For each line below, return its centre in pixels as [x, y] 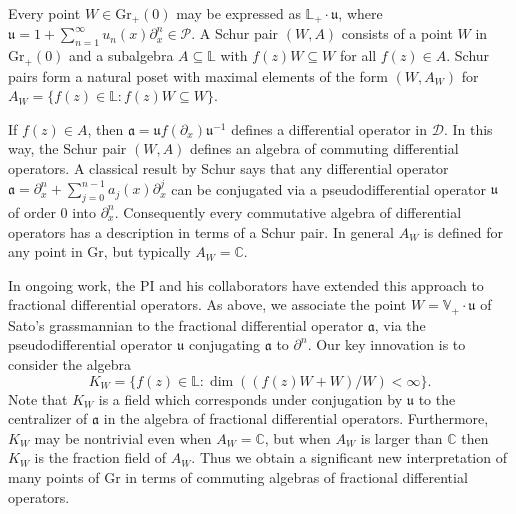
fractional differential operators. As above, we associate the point [207, 304]
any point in [45, 251]
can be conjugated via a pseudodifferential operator [329, 188]
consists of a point [397, 33]
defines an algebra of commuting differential [324, 148]
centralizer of [48, 418]
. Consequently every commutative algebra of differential [288, 211]
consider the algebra [70, 363]
